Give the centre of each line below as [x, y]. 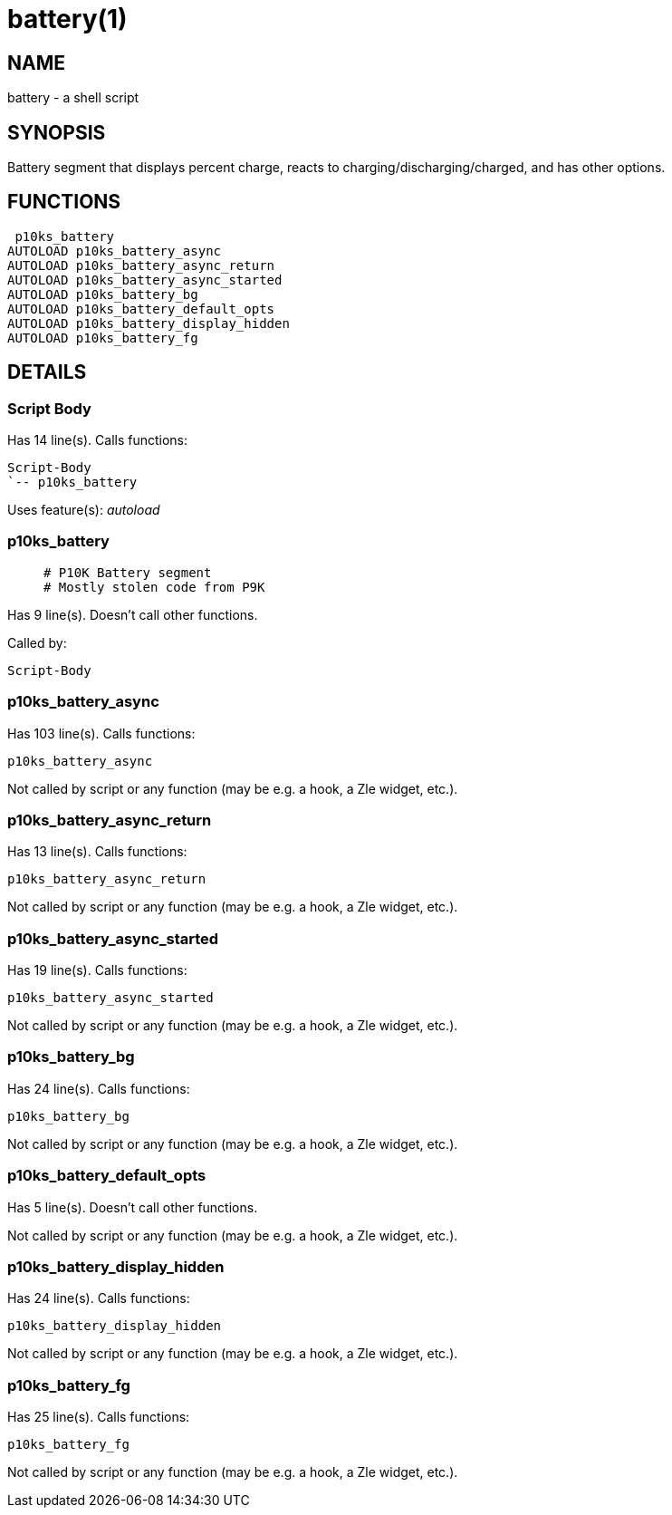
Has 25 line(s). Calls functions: [99, 1417]
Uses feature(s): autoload [84, 510]
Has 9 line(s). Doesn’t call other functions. [133, 614]
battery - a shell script [73, 98]
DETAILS [47, 372]
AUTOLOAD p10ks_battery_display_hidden [149, 323]
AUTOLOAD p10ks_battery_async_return [141, 265]
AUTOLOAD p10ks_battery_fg [103, 338]
